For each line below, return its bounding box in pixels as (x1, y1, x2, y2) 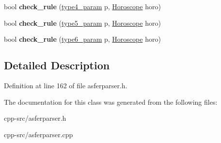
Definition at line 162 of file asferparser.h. (4, 80, 127, 90)
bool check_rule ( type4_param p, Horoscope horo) (4, 1, 161, 11)
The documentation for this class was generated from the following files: (4, 96, 218, 107)
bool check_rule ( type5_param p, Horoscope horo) (4, 17, 161, 28)
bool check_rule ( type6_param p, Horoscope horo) (4, 34, 161, 44)
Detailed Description (4, 58, 110, 73)
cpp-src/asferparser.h (4, 113, 66, 123)
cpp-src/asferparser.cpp (4, 129, 73, 139)
